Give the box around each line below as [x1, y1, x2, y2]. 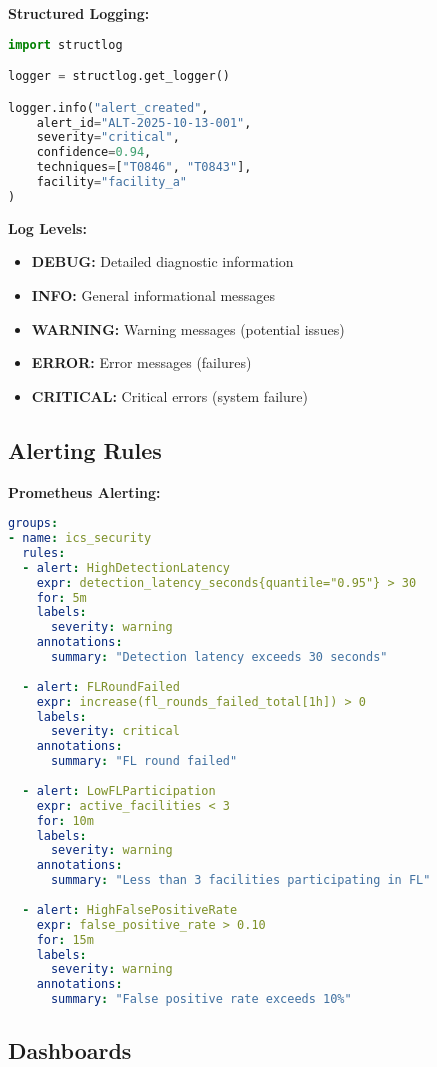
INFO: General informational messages [31, 284, 276, 305]
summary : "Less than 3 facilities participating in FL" [50, 873, 431, 888]
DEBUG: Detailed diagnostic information [31, 251, 294, 272]
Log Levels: [8, 217, 87, 238]
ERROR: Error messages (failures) [31, 352, 252, 373]
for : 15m [36, 932, 94, 947]
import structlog [8, 37, 123, 52]
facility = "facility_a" [36, 175, 187, 190]
